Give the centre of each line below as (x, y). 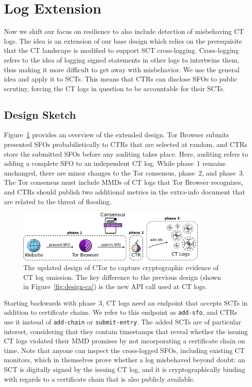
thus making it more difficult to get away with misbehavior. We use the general (122, 69)
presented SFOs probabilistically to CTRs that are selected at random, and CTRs (126, 144)
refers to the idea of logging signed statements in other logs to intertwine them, (122, 59)
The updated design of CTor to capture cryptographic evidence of (121, 267)
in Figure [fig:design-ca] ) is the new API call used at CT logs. (115, 286)
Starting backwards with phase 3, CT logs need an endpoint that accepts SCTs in (126, 302)
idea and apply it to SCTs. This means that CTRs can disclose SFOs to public (121, 79)
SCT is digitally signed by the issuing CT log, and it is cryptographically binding (125, 369)
